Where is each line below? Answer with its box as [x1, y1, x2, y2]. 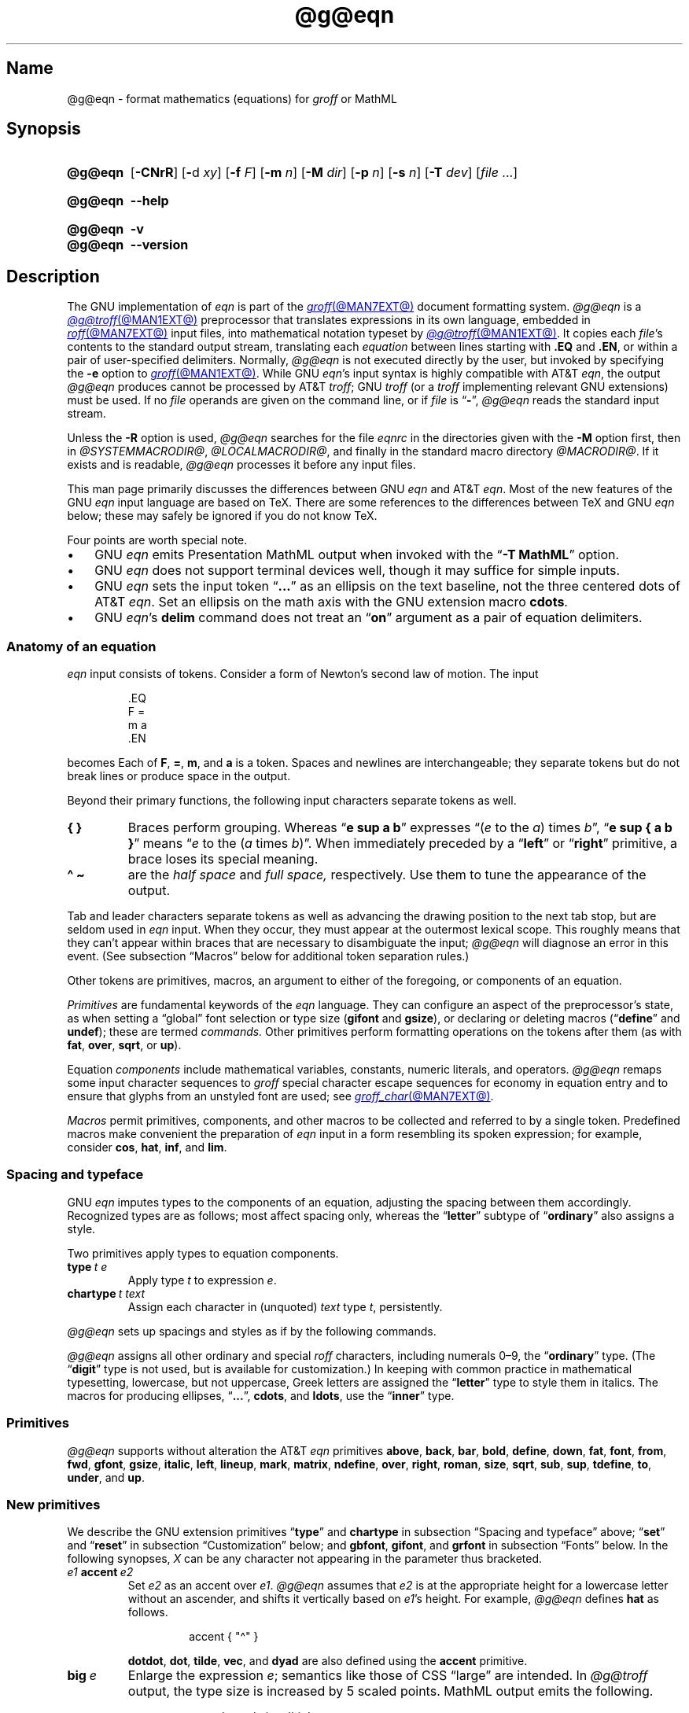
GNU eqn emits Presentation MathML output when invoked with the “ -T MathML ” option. [94, 547, 620, 563]
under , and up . [67, 1470, 145, 1484]
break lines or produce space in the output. [67, 769, 291, 783]
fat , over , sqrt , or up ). [67, 1038, 182, 1052]
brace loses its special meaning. [127, 851, 319, 868]
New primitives [6, 1496, 101, 1512]
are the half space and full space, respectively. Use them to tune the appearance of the [127, 867, 647, 883]
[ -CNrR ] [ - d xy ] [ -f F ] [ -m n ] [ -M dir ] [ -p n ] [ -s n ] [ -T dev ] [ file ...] [130, 164, 518, 181]
